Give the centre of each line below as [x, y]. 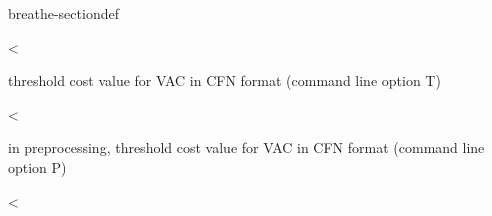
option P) [37, 166]
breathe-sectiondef [63, 13]
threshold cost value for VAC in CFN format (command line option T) [224, 80]
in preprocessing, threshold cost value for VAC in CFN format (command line [246, 147]
